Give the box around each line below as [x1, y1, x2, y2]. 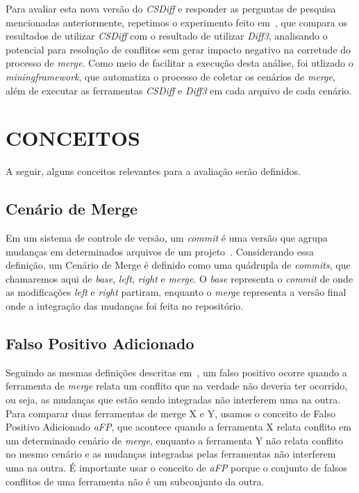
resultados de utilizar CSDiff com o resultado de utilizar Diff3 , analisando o [6, 28, 328, 43]
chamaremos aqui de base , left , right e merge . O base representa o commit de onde [6, 271, 353, 285]
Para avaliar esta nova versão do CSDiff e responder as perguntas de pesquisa [6, 1, 336, 15]
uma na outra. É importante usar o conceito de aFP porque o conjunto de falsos [6, 460, 347, 474]
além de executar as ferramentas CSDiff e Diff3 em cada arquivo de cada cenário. [6, 83, 352, 97]
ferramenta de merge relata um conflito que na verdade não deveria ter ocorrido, [6, 378, 348, 393]
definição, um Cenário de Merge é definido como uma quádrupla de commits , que [6, 258, 351, 272]
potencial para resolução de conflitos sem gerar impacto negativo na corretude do [6, 42, 351, 56]
